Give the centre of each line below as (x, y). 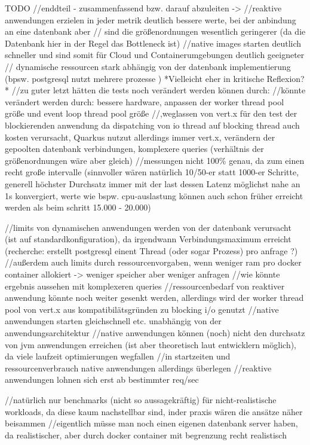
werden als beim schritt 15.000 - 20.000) (78, 207)
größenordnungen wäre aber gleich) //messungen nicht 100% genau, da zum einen (155, 160)
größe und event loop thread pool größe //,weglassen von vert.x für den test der (151, 113)
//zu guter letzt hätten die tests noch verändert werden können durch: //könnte (159, 90)
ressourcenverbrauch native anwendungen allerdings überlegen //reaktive (138, 368)
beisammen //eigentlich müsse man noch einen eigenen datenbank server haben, (151, 423)
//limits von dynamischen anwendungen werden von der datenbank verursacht (148, 227)
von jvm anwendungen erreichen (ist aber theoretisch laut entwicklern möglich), (151, 344)
